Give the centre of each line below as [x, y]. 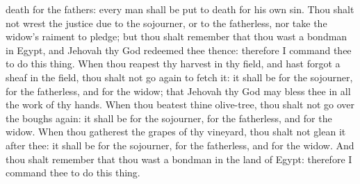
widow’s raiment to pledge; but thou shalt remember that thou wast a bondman [177, 36]
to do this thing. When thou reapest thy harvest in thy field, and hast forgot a [173, 64]
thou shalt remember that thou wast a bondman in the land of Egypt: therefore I [179, 159]
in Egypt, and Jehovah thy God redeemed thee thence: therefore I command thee [179, 50]
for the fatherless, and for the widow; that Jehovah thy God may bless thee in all [178, 91]
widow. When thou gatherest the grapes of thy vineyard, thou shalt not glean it [176, 132]
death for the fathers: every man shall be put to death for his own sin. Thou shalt [180, 9]
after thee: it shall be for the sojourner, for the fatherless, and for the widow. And [180, 145]
